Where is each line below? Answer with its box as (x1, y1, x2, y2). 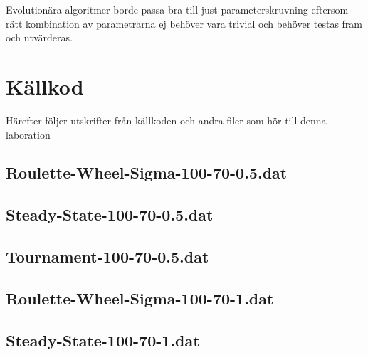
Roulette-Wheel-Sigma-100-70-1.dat (6, 287, 274, 309)
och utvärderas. (6, 30, 73, 45)
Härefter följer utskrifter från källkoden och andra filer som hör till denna (6, 112, 327, 127)
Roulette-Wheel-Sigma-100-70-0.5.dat (6, 161, 288, 184)
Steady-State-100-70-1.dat (6, 329, 200, 351)
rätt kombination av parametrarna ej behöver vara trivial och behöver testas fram (6, 16, 363, 31)
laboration (6, 127, 51, 142)
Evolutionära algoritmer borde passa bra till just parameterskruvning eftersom (6, 2, 349, 16)
